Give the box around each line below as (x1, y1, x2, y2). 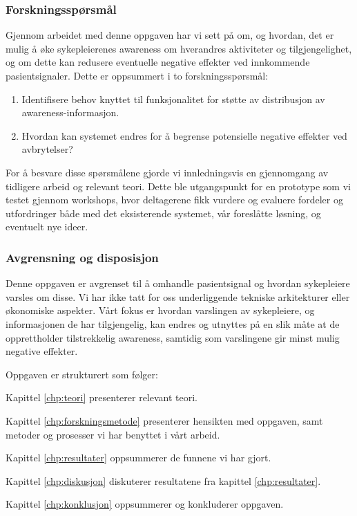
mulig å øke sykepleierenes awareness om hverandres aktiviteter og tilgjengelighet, (6, 41, 352, 55)
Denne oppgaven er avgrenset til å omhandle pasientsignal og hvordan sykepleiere (6, 276, 350, 291)
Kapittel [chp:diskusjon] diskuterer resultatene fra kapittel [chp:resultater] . (6, 473, 321, 488)
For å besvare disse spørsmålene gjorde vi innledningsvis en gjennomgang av (6, 165, 329, 179)
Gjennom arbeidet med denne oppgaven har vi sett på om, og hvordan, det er (6, 28, 334, 42)
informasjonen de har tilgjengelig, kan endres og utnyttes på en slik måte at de (6, 316, 340, 331)
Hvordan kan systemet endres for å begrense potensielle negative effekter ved (21, 128, 347, 142)
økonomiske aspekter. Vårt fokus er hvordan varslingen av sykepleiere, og (6, 303, 315, 317)
